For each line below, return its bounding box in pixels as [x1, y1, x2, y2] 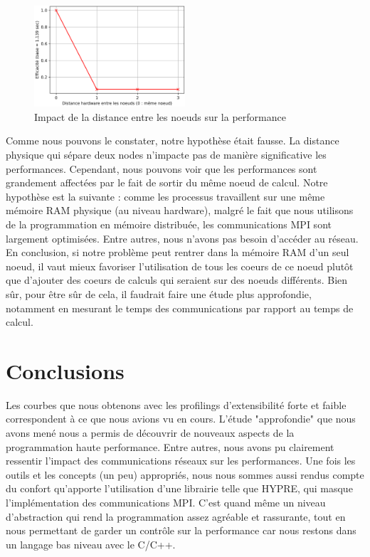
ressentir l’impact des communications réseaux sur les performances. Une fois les [6, 453, 356, 468]
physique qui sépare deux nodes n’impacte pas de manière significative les [6, 147, 327, 161]
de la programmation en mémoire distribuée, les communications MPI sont [6, 216, 332, 231]
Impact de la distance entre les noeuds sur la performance [34, 109, 286, 124]
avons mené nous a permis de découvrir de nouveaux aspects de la [6, 425, 295, 440]
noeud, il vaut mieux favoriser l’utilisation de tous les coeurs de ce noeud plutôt [6, 258, 354, 273]
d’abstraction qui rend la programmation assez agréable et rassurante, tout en [6, 509, 346, 524]
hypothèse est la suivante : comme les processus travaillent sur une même [6, 189, 325, 203]
